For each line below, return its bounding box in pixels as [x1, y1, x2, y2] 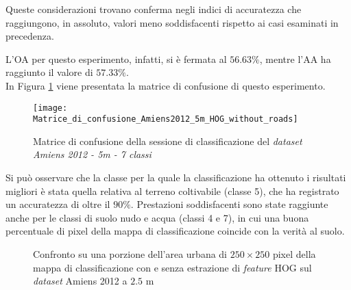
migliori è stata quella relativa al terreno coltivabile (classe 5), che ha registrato [5, 183, 339, 198]
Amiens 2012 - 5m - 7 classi [33, 147, 152, 161]
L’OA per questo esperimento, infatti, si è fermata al [5, 51, 227, 66]
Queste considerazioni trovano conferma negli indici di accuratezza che [5, 2, 302, 16]
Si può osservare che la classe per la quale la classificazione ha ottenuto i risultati [5, 170, 346, 185]
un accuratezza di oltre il [5, 197, 110, 211]
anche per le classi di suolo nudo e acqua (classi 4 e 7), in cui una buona [5, 210, 309, 224]
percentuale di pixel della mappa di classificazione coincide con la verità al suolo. [5, 224, 345, 238]
